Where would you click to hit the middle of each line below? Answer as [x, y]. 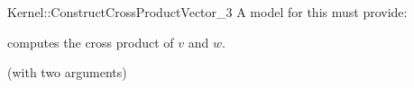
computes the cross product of [91, 42]
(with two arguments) [67, 72]
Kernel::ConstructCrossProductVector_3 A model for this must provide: [207, 12]
